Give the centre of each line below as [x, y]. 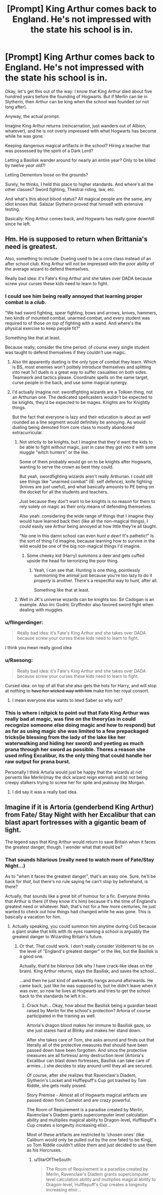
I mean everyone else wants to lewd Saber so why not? [67, 700]
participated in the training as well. [61, 1016]
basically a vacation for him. [33, 917]
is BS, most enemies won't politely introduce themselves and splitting [81, 367]
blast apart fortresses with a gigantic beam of [76, 822]
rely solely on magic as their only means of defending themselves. [86, 507]
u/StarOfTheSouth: [53, 1160]
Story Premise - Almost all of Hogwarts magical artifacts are [87, 1095]
